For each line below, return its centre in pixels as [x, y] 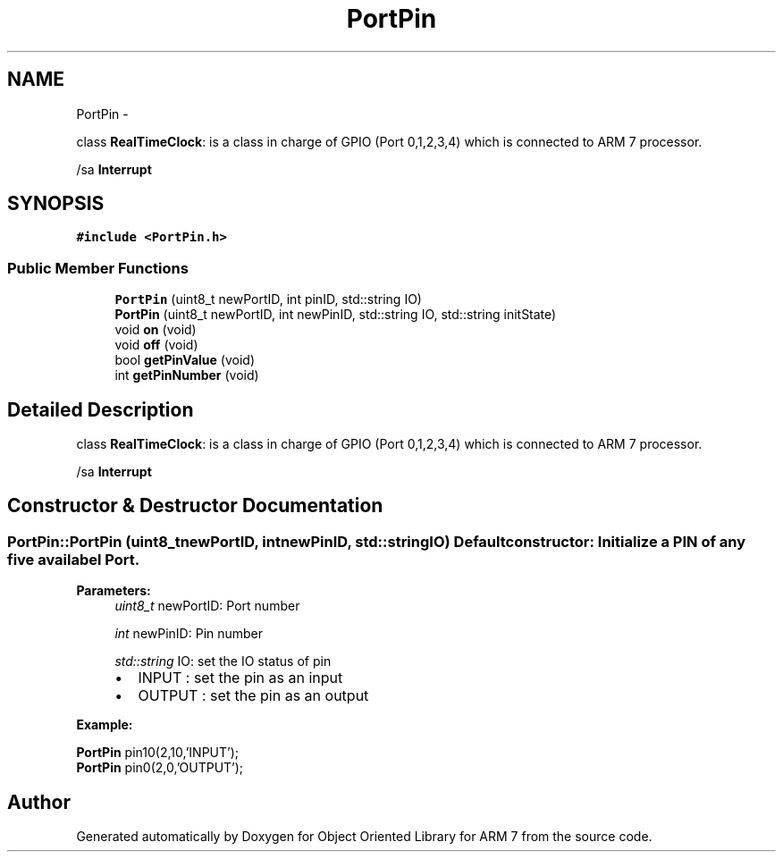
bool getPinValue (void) [185, 360]
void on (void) [156, 330]
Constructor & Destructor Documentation [195, 506]
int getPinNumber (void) [187, 375]
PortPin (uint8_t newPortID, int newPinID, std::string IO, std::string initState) [336, 315]
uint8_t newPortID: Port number [207, 606]
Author [39, 802]
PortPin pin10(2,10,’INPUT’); [158, 753]
